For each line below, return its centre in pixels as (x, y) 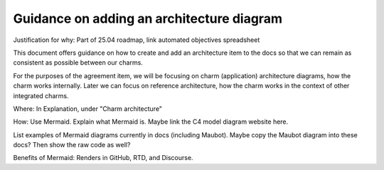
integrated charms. (41, 95)
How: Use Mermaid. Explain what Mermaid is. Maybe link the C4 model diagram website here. (151, 122)
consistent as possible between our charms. (78, 63)
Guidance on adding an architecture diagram (148, 18)
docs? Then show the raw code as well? (72, 145)
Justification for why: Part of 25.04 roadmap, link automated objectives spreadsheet (137, 40)
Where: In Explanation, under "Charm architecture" (88, 108)
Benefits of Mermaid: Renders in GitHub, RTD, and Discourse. (103, 158)
